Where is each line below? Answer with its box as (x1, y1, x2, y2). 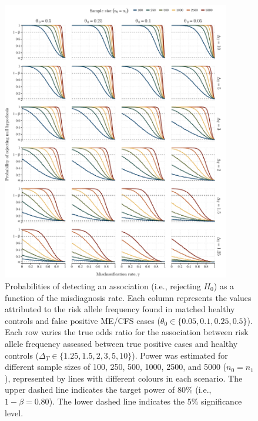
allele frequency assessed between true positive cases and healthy (5, 338, 238, 349)
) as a (213, 280, 234, 292)
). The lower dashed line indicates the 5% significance (49, 395, 242, 407)
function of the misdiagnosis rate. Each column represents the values (5, 291, 252, 303)
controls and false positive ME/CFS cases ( (5, 314, 160, 326)
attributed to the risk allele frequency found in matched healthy (5, 303, 235, 315)
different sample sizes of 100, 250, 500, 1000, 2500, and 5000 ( (5, 360, 227, 373)
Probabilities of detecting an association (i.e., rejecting (5, 280, 201, 292)
